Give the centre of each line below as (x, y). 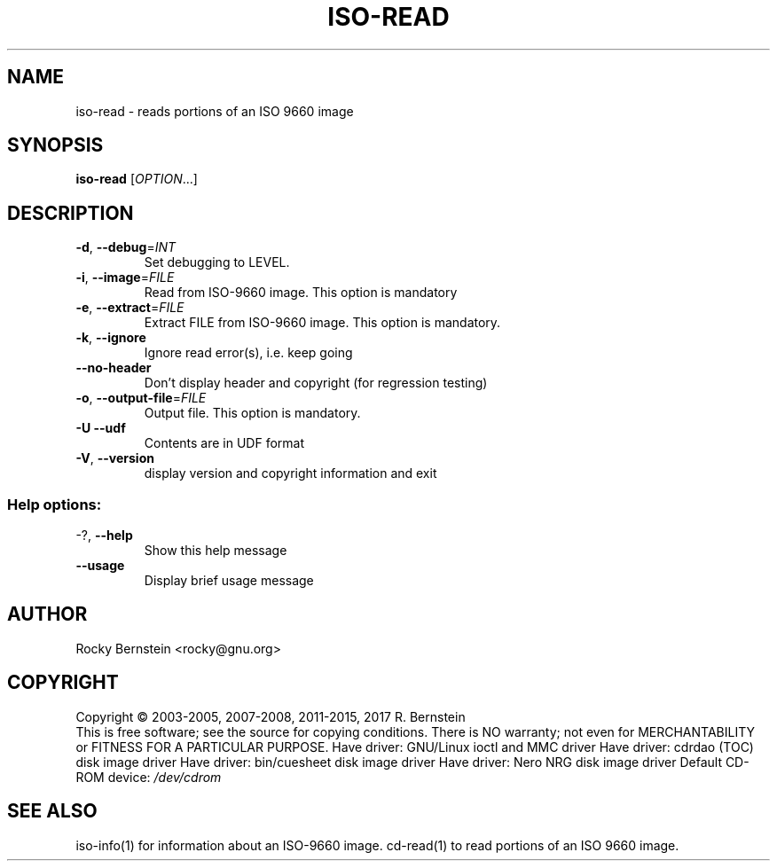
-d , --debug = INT (126, 247)
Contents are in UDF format (224, 443)
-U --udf (101, 428)
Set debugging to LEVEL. (217, 262)
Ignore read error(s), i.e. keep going (248, 353)
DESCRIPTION (71, 213)
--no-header (114, 368)
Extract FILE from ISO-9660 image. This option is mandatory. (322, 323)
